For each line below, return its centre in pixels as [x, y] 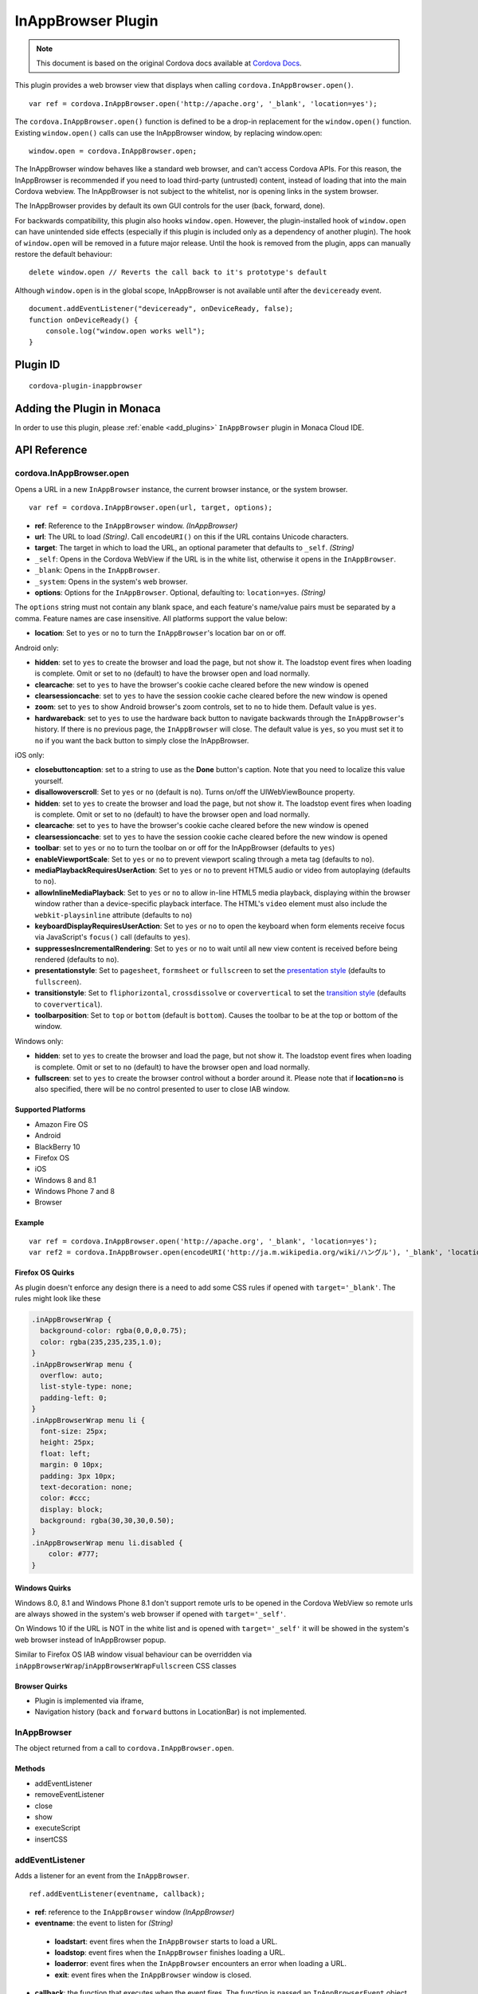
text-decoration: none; [86, 1487]
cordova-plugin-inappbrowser [86, 386]
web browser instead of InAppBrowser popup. [90, 1640]
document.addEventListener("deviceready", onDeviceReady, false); [161, 309]
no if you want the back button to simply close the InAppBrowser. [142, 740]
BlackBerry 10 [57, 1147]
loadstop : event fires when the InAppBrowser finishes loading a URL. [170, 1952]
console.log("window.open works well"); [125, 331]
